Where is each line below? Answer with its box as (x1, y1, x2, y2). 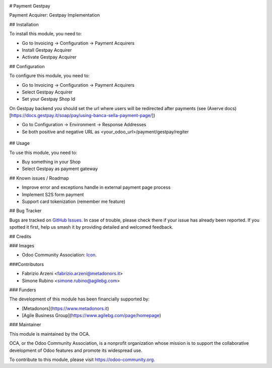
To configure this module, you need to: (9, 73, 90, 79)
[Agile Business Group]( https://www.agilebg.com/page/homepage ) (22, 312, 161, 319)
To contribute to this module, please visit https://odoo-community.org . (9, 356, 156, 363)
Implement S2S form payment (22, 191, 84, 197)
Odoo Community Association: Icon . (22, 252, 97, 258)
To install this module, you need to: (9, 31, 82, 37)
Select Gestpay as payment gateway (22, 166, 98, 172)
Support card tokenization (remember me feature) (22, 198, 125, 204)
